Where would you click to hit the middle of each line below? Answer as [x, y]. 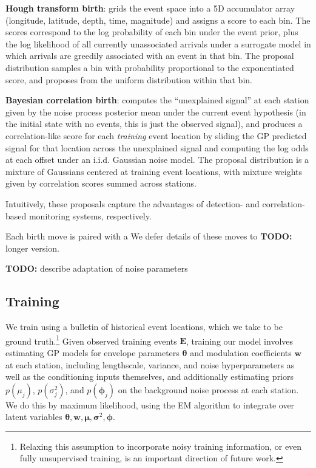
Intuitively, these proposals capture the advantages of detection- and [133, 203]
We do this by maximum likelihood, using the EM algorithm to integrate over [150, 404]
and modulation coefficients [241, 352]
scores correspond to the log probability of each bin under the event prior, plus [152, 32]
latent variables [34, 417]
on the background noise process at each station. [208, 389]
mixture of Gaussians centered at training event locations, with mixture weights [154, 171]
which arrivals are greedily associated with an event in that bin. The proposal [150, 56]
